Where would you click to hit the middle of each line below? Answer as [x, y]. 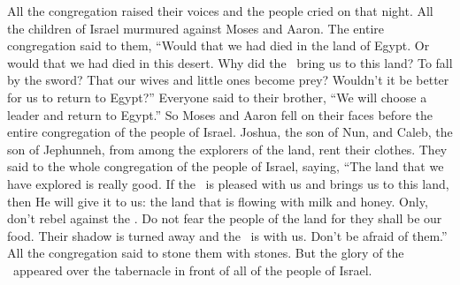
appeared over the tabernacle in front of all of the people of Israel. [192, 270]
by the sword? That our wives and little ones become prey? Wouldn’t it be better [228, 80]
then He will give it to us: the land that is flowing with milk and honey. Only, [218, 201]
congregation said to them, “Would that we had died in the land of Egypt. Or [218, 45]
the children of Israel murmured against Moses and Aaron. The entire [195, 28]
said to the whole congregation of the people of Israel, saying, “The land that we [226, 166]
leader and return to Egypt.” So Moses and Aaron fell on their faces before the [220, 114]
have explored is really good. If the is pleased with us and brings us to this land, [228, 183]
